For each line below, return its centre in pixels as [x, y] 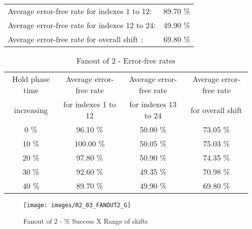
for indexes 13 [153, 104]
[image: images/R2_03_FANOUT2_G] [77, 205]
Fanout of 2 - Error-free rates [126, 60]
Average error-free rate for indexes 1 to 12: [80, 11]
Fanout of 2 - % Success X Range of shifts [86, 221]
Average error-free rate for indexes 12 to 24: [82, 25]
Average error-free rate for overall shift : [76, 39]
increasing [31, 110]
